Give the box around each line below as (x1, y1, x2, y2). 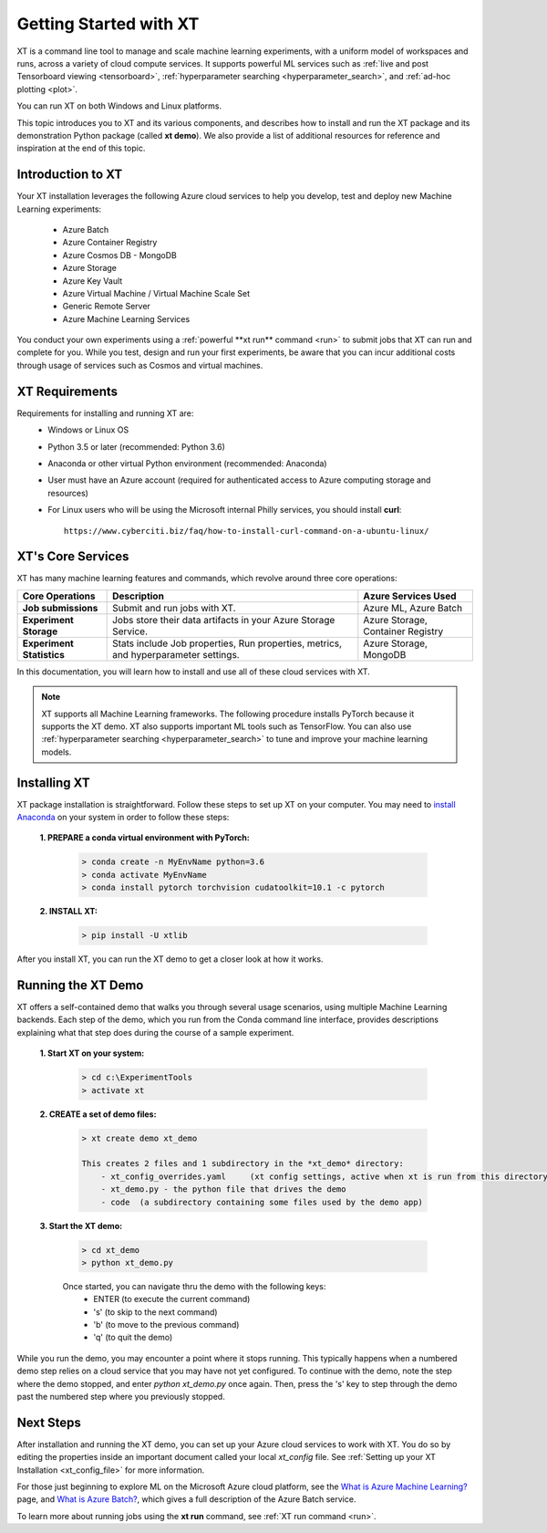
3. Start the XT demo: (39, 1220, 123, 1231)
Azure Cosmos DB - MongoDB (62, 249, 177, 260)
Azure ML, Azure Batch (363, 601, 463, 614)
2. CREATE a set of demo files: (39, 1109, 157, 1120)
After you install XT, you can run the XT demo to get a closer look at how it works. (16, 954, 324, 965)
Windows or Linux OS (47, 424, 129, 435)
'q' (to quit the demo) (93, 1332, 173, 1343)
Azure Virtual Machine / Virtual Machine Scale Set (62, 287, 251, 298)
